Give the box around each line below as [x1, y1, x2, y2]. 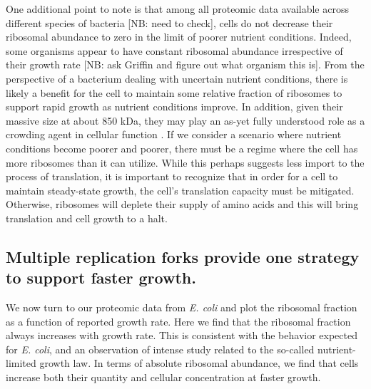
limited [6, 356, 36, 370]
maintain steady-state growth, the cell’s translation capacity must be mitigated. [6, 182, 355, 197]
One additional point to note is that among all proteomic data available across [6, 1, 349, 16]
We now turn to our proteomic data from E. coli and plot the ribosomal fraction [6, 300, 357, 315]
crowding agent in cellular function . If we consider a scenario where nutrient [6, 127, 342, 142]
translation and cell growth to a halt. [6, 210, 168, 225]
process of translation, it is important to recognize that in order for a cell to [6, 169, 338, 184]
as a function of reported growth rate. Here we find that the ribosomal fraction [6, 313, 351, 328]
